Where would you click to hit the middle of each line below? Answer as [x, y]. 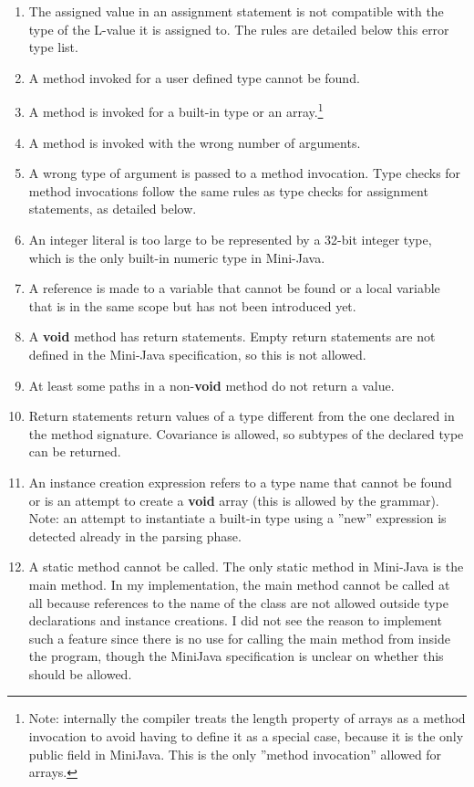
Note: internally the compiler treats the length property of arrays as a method [247, 718]
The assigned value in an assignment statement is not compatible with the [236, 11]
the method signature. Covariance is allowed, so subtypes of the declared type [246, 433]
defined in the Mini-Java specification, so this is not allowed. [197, 354]
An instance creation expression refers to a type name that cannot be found [240, 482]
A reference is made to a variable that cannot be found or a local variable [234, 288]
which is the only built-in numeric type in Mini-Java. [177, 257]
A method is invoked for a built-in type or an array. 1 [176, 110]
